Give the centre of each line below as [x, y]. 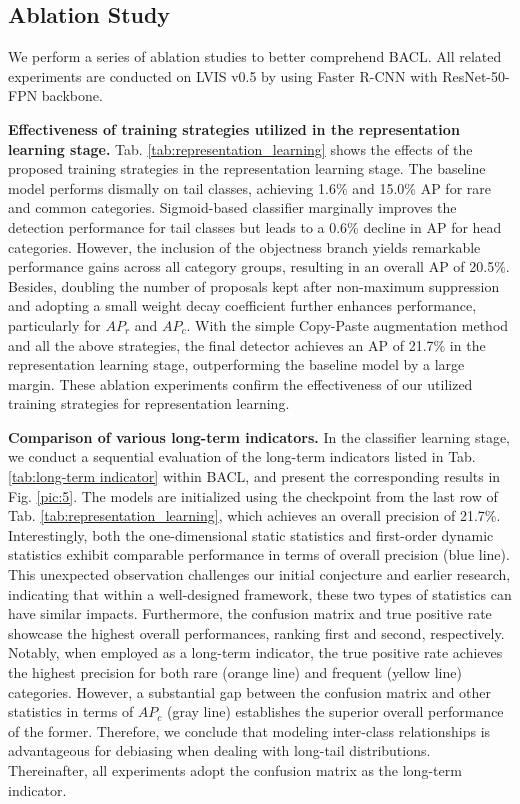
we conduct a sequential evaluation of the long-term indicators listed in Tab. [242, 456]
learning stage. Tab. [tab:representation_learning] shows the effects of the [240, 148]
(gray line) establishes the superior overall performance [335, 711]
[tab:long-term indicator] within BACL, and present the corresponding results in [254, 476]
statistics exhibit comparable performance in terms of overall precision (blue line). [259, 554]
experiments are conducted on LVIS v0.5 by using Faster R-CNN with [223, 75]
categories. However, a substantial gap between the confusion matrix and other [250, 691]
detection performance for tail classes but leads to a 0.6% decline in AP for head [255, 226]
